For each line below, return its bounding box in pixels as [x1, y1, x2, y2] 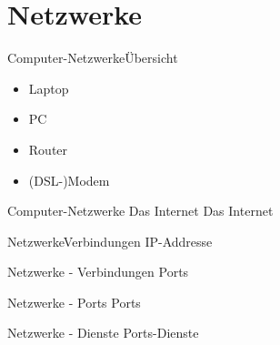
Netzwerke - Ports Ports [7, 292, 141, 311]
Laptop [28, 78, 69, 97]
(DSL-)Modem [28, 170, 110, 189]
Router [28, 139, 68, 158]
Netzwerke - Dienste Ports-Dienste [7, 323, 199, 342]
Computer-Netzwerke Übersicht [7, 48, 178, 67]
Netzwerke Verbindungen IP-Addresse [7, 231, 213, 250]
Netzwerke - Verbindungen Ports [7, 262, 189, 281]
